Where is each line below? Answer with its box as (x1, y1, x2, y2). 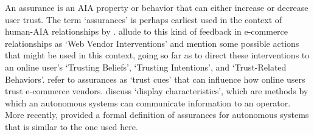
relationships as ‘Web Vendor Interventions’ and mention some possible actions (5, 36, 299, 49)
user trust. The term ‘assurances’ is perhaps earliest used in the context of (5, 13, 282, 26)
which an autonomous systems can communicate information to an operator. (5, 96, 291, 109)
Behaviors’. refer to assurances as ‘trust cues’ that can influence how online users (5, 72, 305, 85)
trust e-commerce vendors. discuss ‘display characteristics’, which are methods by (5, 85, 309, 97)
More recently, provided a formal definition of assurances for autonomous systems (5, 108, 309, 121)
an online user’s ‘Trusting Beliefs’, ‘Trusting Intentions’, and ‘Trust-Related (5, 60, 287, 73)
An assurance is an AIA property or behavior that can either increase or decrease (5, 1, 309, 13)
